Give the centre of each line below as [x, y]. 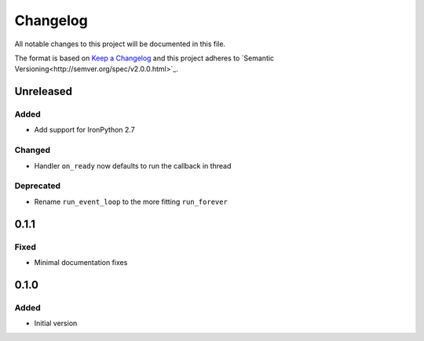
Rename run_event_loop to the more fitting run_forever [131, 201]
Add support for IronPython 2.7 [84, 130]
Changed [33, 151]
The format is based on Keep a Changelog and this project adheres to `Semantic [144, 58]
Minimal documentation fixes [81, 262]
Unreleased [44, 91]
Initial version [56, 323]
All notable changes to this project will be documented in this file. [120, 44]
